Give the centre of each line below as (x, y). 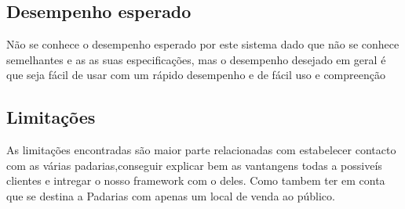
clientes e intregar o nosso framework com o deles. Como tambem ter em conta (196, 180)
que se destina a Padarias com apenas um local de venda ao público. (171, 195)
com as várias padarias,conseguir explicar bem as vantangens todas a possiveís (194, 165)
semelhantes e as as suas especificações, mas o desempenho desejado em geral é (196, 59)
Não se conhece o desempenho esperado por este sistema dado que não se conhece (203, 44)
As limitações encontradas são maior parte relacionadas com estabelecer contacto (201, 150)
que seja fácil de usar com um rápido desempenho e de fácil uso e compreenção (196, 75)
